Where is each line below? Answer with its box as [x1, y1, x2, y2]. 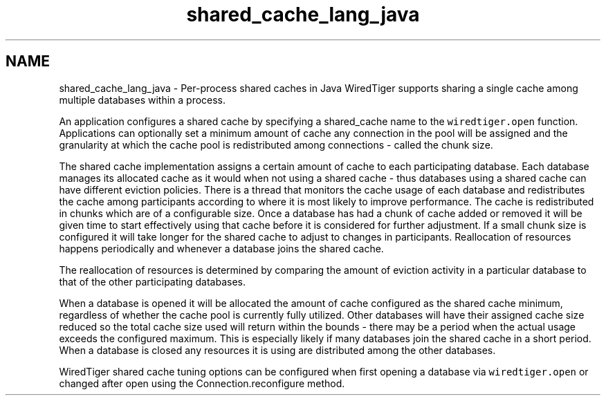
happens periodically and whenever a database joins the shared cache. [59, 242, 384, 254]
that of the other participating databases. [59, 275, 246, 288]
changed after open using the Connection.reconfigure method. [59, 377, 345, 389]
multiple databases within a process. [59, 93, 226, 106]
